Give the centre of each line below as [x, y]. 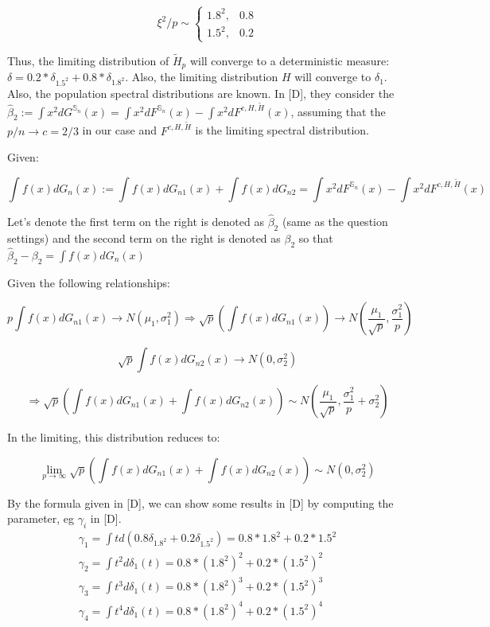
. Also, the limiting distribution [202, 77]
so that [316, 238]
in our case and [120, 130]
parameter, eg [41, 518]
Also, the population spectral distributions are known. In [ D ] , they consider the [201, 93]
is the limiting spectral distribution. [282, 130]
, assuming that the [338, 111]
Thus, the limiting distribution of [88, 60]
